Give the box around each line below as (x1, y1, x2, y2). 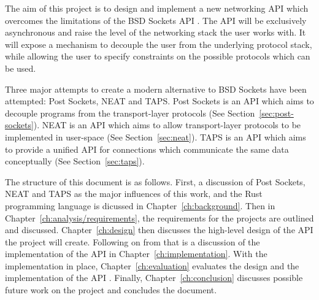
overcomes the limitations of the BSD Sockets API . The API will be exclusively (5, 13, 307, 26)
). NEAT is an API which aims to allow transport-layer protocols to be (33, 118, 301, 131)
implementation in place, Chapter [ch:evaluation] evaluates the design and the (5, 259, 299, 272)
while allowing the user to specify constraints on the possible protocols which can (5, 50, 310, 63)
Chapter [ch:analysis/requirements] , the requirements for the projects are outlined (5, 211, 314, 224)
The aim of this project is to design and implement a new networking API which (5, 2, 309, 14)
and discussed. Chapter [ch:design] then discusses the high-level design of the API (5, 223, 313, 236)
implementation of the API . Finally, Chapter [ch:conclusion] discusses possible (5, 271, 303, 284)
